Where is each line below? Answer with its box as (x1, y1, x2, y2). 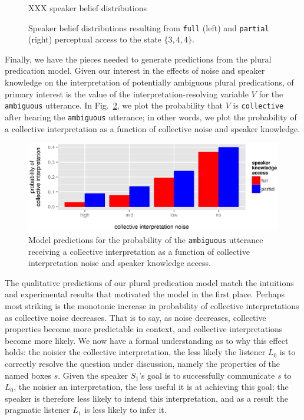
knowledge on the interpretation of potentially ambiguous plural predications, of (5, 76, 294, 88)
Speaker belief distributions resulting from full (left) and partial (28, 21, 269, 34)
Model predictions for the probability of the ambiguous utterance (28, 234, 263, 246)
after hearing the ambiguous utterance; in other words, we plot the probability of (5, 110, 297, 123)
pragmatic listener (5, 403, 70, 416)
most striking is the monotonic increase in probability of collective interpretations (5, 300, 299, 312)
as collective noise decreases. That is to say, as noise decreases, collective (5, 311, 266, 323)
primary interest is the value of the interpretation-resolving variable (5, 87, 249, 100)
